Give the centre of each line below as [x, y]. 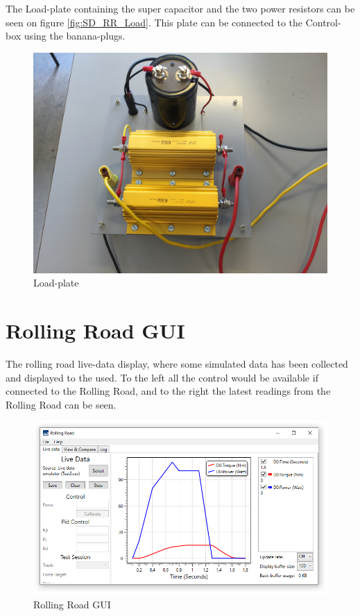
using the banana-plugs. [75, 36]
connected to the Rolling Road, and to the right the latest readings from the [168, 391]
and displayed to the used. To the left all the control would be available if [162, 377]
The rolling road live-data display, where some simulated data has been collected [177, 364]
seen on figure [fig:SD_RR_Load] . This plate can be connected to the [154, 22]
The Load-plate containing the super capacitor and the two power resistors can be [180, 8]
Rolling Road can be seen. [61, 404]
